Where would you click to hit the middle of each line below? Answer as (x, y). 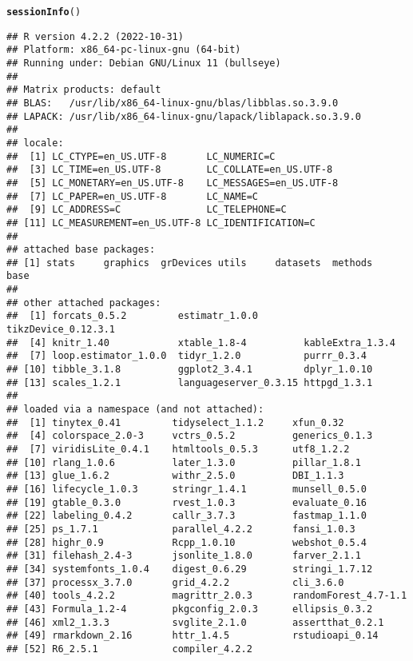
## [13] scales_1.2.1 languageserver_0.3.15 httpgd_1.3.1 (190, 382)
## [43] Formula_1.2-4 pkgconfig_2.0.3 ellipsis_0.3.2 (190, 609)
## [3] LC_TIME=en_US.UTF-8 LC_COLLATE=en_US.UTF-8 (170, 170)
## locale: (35, 143)
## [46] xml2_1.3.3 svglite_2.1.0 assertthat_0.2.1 (195, 622)
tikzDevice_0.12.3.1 (61, 330)
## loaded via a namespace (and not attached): (135, 410)
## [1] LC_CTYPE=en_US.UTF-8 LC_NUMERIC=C (141, 156)
